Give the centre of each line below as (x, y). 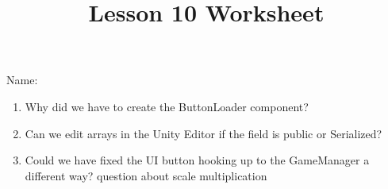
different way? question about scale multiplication (146, 175)
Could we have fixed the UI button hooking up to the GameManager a (197, 160)
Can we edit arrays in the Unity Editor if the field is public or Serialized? (204, 133)
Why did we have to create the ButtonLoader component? (167, 106)
